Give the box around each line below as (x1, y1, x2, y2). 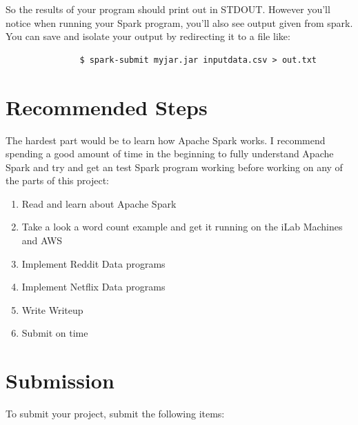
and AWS (21, 233, 63, 248)
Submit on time (21, 326, 88, 340)
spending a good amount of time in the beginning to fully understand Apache (6, 146, 334, 161)
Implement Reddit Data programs (21, 256, 166, 270)
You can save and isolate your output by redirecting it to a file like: (6, 29, 290, 43)
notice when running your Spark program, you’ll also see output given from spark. (6, 15, 353, 30)
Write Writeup (21, 302, 83, 317)
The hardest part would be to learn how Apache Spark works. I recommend (6, 132, 326, 147)
